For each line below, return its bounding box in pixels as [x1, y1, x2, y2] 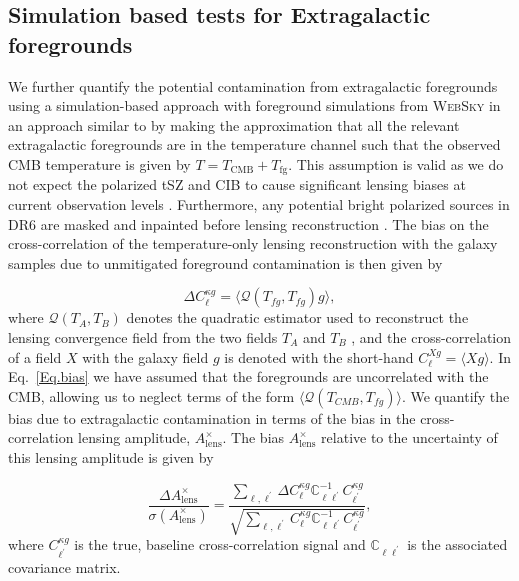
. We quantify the [401, 385, 510, 406]
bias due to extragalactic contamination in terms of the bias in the [8, 407, 416, 428]
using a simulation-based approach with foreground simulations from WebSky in [8, 95, 501, 116]
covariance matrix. [8, 557, 121, 578]
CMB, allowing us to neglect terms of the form [8, 385, 295, 406]
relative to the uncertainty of [321, 427, 498, 448]
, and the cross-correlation [351, 326, 511, 347]
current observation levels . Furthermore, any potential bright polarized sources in [8, 194, 510, 215]
